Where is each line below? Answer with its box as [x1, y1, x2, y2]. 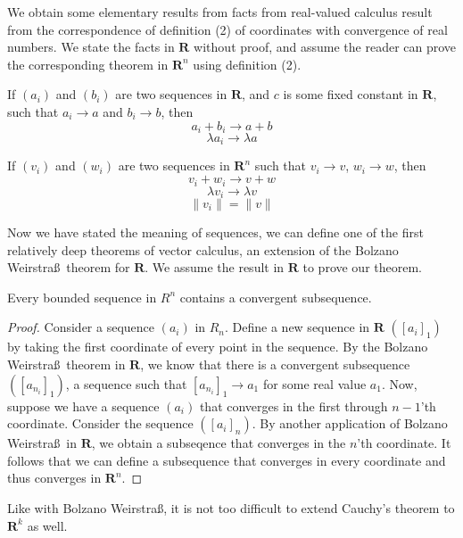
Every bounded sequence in [7, 287, 157, 306]
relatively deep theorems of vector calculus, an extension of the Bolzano [7, 240, 399, 259]
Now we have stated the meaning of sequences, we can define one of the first [7, 222, 424, 241]
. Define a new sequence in [225, 318, 370, 336]
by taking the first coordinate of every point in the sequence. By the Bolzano [7, 337, 428, 356]
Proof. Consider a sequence [7, 318, 155, 336]
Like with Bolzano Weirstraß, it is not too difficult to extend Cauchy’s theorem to [7, 498, 455, 517]
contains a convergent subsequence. [179, 287, 372, 306]
